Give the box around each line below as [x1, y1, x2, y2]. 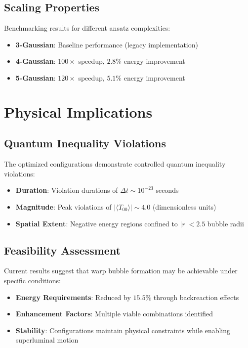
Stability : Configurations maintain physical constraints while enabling [15, 325, 231, 335]
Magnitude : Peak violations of [15, 201, 112, 212]
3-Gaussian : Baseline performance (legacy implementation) [15, 39, 198, 49]
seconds [156, 185, 179, 195]
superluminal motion [15, 335, 79, 345]
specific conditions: [4, 275, 61, 285]
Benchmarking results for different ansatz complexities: [4, 23, 170, 33]
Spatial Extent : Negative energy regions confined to [15, 218, 178, 228]
